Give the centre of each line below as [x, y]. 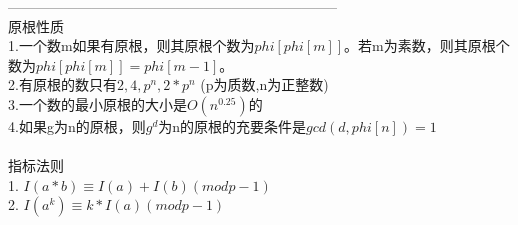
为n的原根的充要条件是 [232, 125]
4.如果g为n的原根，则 [77, 125]
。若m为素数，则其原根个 [427, 45]
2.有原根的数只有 [62, 84]
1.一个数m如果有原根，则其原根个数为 [131, 45]
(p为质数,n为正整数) [264, 84]
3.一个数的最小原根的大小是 [97, 103]
